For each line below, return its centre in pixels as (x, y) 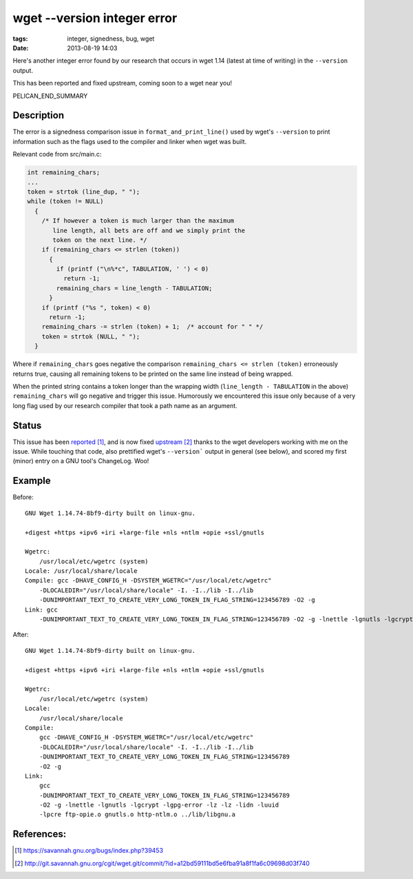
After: (21, 635)
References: (40, 834)
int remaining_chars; (64, 173)
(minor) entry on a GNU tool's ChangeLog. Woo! (81, 461)
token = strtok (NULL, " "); (91, 336)
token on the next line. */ (100, 240)
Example (32, 481)
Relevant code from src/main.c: (57, 154)
